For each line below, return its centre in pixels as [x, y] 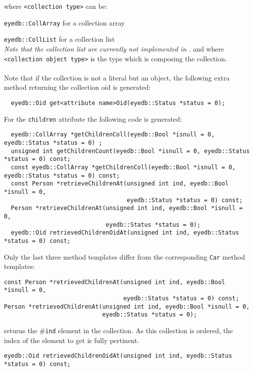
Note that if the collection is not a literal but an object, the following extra [117, 77]
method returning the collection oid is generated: [77, 87]
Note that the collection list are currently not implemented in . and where [114, 48]
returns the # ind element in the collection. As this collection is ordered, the [118, 331]
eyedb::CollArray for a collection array [64, 22]
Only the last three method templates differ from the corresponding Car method [125, 256]
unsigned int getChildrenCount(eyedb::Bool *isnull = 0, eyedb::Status [130, 151]
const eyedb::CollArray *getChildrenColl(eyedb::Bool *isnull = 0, [123, 167]
